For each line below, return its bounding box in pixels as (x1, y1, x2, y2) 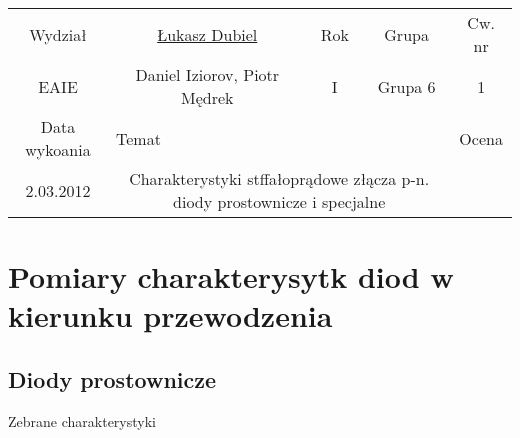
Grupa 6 (377, 74, 436, 98)
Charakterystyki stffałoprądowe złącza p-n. (129, 167, 430, 190)
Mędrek (181, 86, 234, 109)
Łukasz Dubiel (157, 22, 258, 46)
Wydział (29, 22, 87, 46)
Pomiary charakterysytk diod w (8, 256, 454, 297)
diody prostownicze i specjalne (173, 190, 386, 213)
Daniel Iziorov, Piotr (135, 63, 280, 86)
